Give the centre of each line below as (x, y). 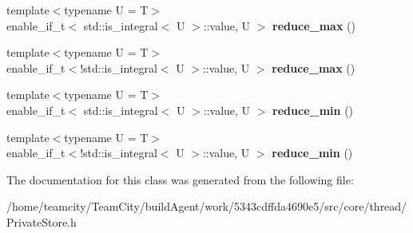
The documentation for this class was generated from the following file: (180, 179)
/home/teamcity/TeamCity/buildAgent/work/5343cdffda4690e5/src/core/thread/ (207, 206)
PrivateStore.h (42, 221)
